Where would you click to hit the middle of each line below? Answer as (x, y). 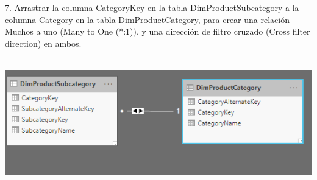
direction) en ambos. (43, 43)
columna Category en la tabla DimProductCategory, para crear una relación (147, 19)
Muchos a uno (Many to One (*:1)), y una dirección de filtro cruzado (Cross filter (158, 31)
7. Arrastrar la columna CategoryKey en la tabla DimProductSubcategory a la (152, 7)
